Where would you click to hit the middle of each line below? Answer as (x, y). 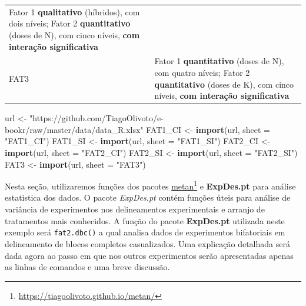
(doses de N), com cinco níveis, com (74, 34)
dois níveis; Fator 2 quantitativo (70, 23)
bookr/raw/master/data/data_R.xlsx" (74, 129)
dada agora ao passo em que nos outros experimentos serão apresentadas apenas (149, 255)
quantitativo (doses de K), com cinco (224, 84)
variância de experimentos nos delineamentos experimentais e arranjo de (135, 209)
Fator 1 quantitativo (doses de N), (219, 61)
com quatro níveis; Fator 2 (202, 72)
